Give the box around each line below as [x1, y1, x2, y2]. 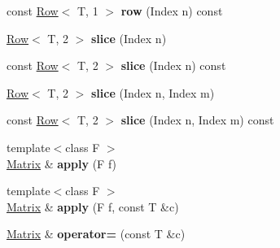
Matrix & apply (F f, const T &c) [7, 198, 179, 215]
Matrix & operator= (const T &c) [7, 225, 186, 242]
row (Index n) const [120, 2, 223, 19]
